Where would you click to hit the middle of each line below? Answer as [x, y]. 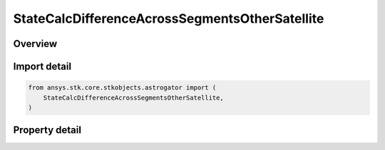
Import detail [42, 66]
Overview [35, 44]
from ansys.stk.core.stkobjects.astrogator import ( [122, 88]
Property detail [47, 130]
